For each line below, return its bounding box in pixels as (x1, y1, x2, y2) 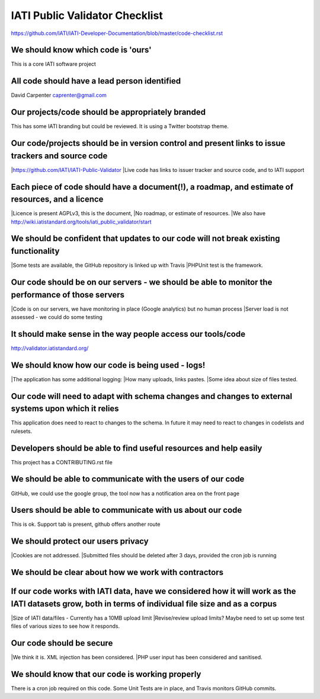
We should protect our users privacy (11, 537, 149, 547)
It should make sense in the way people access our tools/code (11, 329, 246, 339)
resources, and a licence (11, 194, 104, 205)
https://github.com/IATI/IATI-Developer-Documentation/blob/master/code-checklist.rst (11, 30, 223, 37)
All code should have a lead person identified (11, 76, 181, 86)
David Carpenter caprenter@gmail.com (11, 92, 107, 99)
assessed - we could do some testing (11, 314, 103, 321)
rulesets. (11, 427, 33, 435)
